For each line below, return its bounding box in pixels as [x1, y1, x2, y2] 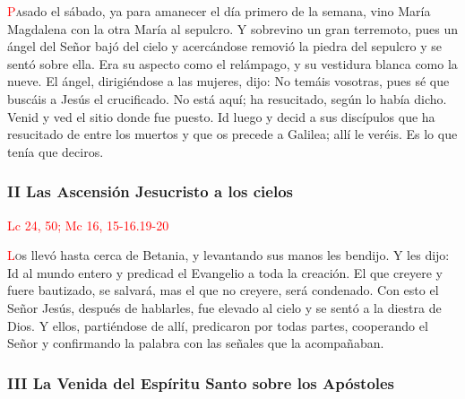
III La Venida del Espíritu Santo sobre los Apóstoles [7, 371, 395, 394]
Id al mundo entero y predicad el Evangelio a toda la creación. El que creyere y [7, 263, 443, 282]
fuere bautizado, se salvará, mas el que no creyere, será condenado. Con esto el [7, 281, 439, 299]
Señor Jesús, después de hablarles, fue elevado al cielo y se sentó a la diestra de [7, 298, 442, 317]
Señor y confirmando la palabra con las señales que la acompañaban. [7, 334, 384, 352]
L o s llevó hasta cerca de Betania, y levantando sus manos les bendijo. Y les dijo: [7, 246, 450, 265]
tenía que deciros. [7, 142, 104, 160]
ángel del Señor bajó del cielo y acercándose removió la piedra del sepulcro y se [7, 37, 442, 56]
